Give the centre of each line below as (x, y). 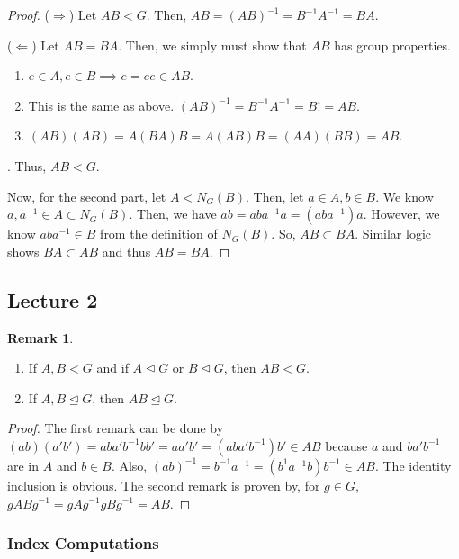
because (346, 445)
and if (112, 368)
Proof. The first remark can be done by (116, 428)
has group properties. (393, 45)
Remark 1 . (40, 337)
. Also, (129, 465)
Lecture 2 (53, 299)
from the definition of (159, 234)
